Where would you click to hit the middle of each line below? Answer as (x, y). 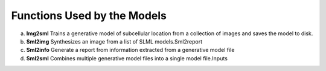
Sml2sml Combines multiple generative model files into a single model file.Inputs (127, 58)
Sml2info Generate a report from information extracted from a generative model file (130, 50)
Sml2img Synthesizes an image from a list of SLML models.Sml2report (114, 41)
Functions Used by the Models (89, 16)
